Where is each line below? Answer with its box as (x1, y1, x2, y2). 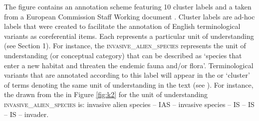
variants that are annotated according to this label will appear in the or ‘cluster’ (4, 70, 250, 80)
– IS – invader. (4, 109, 49, 119)
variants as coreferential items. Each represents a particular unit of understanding (4, 30, 254, 41)
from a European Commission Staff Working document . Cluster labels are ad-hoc (4, 11, 255, 21)
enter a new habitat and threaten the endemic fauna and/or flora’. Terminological (4, 60, 254, 70)
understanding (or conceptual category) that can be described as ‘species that (4, 50, 242, 60)
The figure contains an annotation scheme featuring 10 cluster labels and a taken (4, 1, 252, 11)
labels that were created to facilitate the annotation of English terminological (4, 21, 241, 31)
